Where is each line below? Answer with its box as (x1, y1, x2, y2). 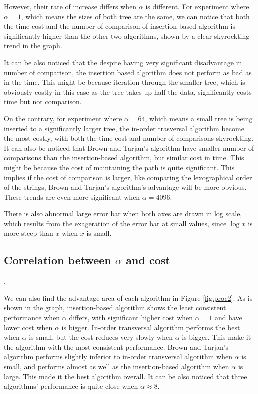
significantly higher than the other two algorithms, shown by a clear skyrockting (4, 30, 250, 41)
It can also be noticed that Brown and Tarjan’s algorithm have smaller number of (4, 142, 254, 153)
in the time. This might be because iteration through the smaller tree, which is (4, 77, 245, 87)
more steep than (4, 228, 53, 238)
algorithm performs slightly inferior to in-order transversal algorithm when (4, 351, 232, 362)
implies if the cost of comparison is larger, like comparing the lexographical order (4, 172, 252, 182)
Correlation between (4, 252, 111, 268)
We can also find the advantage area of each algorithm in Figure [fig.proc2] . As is (4, 292, 253, 303)
